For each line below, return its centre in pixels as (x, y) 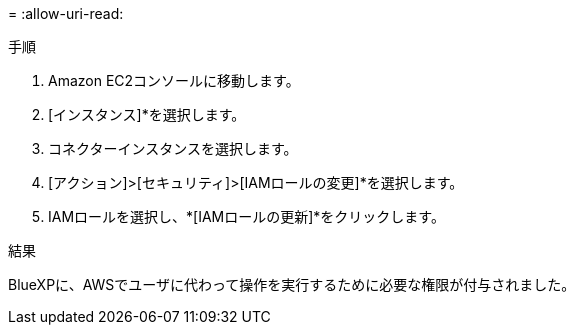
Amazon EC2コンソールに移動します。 (174, 80)
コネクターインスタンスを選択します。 (173, 148)
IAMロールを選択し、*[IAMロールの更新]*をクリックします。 (246, 216)
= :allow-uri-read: (66, 13)
